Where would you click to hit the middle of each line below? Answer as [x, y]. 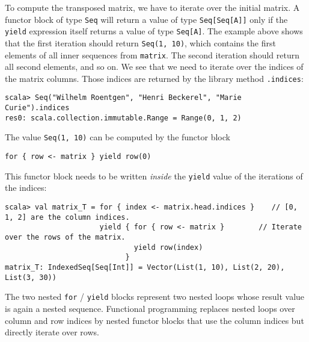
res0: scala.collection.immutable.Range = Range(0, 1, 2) [123, 118]
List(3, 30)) [31, 277]
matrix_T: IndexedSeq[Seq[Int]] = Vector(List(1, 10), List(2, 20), [145, 267]
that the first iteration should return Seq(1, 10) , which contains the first [140, 42]
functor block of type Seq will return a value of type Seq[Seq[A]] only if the [146, 19]
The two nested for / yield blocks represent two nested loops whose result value [155, 297]
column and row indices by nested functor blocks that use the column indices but [154, 320]
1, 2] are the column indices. [67, 217]
